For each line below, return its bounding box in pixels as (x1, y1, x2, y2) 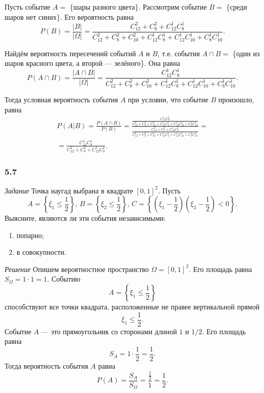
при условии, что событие (128, 94, 209, 105)
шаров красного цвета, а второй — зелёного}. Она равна (5, 58, 180, 68)
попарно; (16, 229, 44, 240)
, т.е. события (157, 48, 200, 58)
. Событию (47, 273, 81, 284)
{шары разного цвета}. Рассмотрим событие (70, 2, 207, 12)
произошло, (218, 94, 254, 105)
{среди (226, 2, 247, 12)
